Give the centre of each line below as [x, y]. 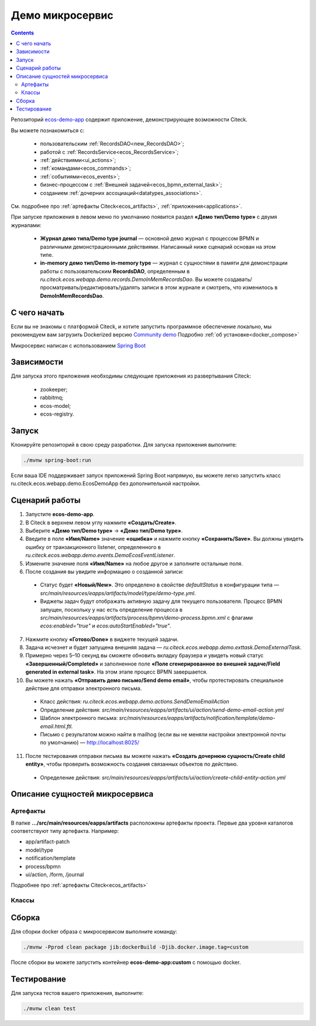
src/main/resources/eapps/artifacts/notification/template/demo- [197, 718]
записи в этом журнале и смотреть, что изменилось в [209, 287]
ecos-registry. [57, 414]
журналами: [26, 225]
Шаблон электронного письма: [79, 718]
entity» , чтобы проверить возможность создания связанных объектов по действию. [132, 764]
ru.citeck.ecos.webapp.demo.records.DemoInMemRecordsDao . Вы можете [132, 279]
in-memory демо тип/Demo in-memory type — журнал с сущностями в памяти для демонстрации [164, 263]
